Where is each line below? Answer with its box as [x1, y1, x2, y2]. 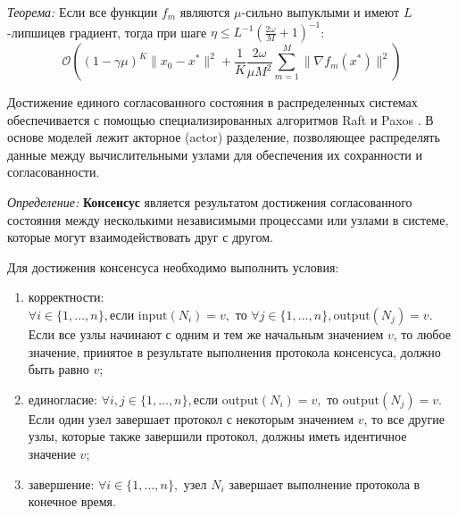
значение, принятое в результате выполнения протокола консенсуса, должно [28, 342, 441, 361]
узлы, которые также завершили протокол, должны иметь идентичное [28, 427, 407, 445]
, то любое [393, 325, 451, 344]
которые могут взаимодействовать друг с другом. [7, 228, 273, 246]
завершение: [28, 474, 95, 493]
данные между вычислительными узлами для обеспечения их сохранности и [7, 145, 422, 163]
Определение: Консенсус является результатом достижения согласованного [7, 193, 412, 212]
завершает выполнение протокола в [229, 474, 421, 493]
